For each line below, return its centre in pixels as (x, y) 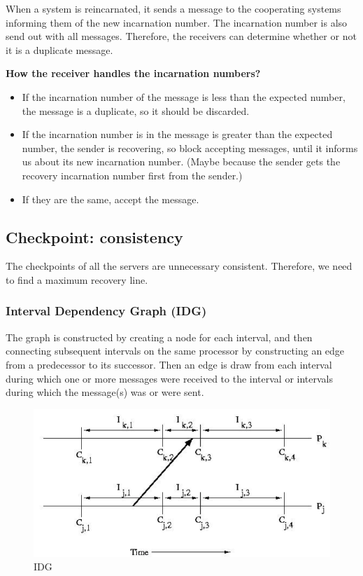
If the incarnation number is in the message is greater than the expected (177, 134)
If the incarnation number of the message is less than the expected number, (184, 96)
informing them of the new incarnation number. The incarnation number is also (177, 22)
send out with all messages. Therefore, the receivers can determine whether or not (181, 36)
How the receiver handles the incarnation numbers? (133, 73)
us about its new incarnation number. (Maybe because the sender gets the (181, 162)
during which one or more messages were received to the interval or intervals (169, 378)
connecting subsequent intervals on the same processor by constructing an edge (175, 351)
